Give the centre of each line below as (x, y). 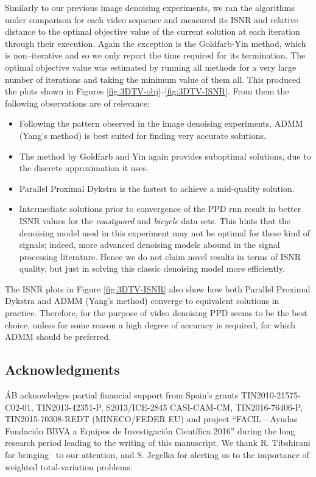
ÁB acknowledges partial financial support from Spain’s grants (122, 395)
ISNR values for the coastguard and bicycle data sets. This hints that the (155, 220)
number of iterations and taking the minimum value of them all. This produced (153, 79)
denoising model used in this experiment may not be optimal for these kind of (164, 232)
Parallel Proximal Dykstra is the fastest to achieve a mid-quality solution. (157, 188)
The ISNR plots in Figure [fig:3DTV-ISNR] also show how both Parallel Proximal (158, 288)
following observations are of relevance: (77, 103)
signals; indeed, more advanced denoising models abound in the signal (149, 245)
